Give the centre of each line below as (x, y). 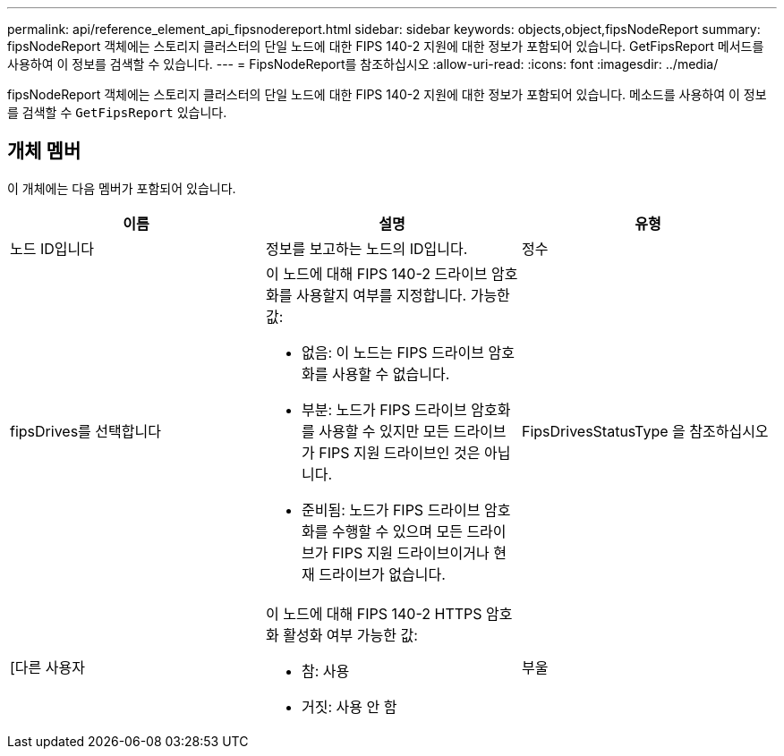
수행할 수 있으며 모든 (397, 531)
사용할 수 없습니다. (391, 374)
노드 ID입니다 (52, 248)
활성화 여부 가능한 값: (350, 635)
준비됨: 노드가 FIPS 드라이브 (391, 510)
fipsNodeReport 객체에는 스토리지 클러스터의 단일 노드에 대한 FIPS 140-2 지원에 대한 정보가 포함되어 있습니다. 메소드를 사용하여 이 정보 (387, 94)
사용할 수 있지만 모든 (384, 431)
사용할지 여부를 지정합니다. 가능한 (403, 295)
